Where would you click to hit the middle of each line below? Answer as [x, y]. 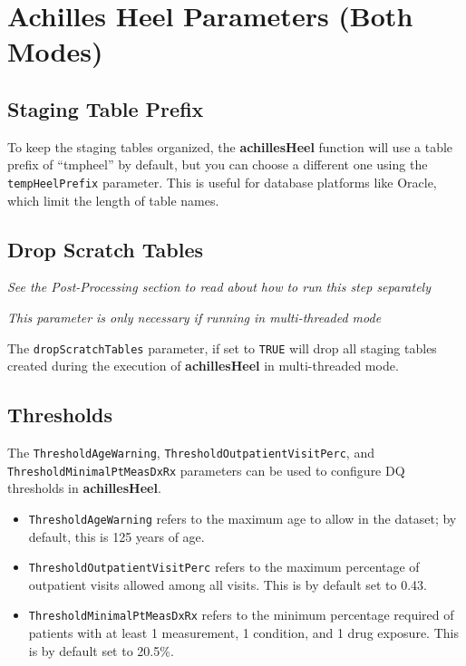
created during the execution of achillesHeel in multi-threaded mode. [203, 366]
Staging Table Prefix [106, 108]
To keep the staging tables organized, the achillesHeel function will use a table [230, 146]
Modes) [55, 51]
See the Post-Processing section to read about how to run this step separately [219, 287]
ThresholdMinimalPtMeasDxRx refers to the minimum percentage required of [241, 615]
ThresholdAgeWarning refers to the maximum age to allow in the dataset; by [243, 518]
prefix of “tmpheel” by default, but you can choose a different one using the [218, 164]
